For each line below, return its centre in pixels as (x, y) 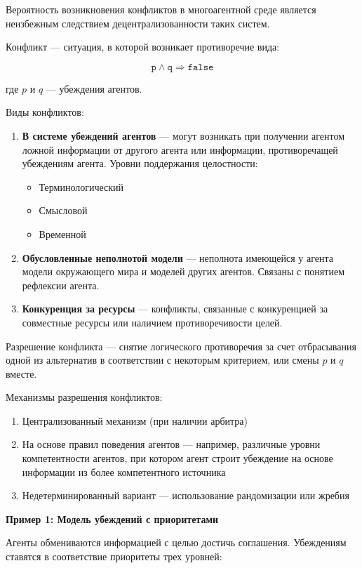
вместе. (21, 373)
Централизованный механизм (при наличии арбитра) (135, 420)
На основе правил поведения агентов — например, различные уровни (171, 444)
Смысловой (63, 210)
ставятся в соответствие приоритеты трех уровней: (114, 556)
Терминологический (81, 186)
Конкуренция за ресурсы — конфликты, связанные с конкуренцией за (175, 309)
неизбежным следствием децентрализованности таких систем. (138, 23)
